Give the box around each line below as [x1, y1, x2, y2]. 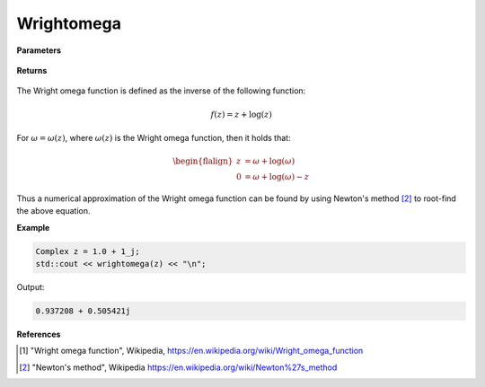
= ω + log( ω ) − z [243, 172, 310, 182]
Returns [16, 65, 48, 75]
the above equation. [16, 206, 91, 216]
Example [16, 222, 50, 233]
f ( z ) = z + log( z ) [210, 109, 273, 119]
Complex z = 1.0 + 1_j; [35, 246, 141, 256]
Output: [16, 282, 45, 293]
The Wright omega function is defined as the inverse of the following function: [16, 85, 306, 96]
